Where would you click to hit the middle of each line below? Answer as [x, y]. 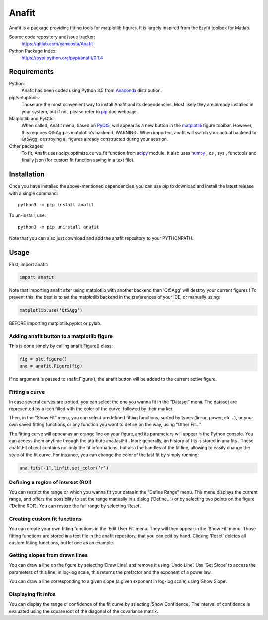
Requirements [32, 72]
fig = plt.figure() [43, 359]
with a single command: [33, 193]
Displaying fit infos [32, 594]
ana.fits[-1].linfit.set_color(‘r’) [64, 468]
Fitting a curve [27, 392]
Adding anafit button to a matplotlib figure [61, 336]
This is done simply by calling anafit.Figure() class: [61, 346]
